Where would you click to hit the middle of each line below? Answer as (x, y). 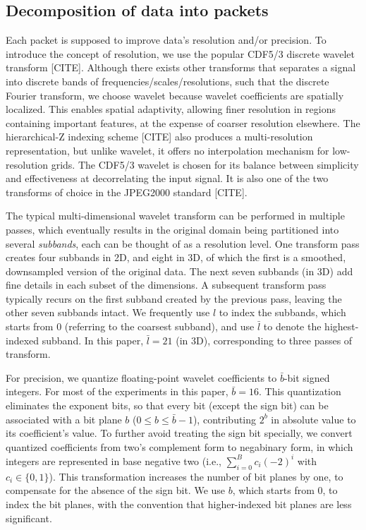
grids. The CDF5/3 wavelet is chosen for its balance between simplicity (205, 164)
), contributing (225, 419)
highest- (342, 326)
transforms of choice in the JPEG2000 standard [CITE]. (127, 192)
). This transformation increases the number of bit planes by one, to (196, 476)
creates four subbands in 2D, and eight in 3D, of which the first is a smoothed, (176, 257)
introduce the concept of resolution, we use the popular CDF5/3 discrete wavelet (181, 53)
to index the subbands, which (282, 312)
